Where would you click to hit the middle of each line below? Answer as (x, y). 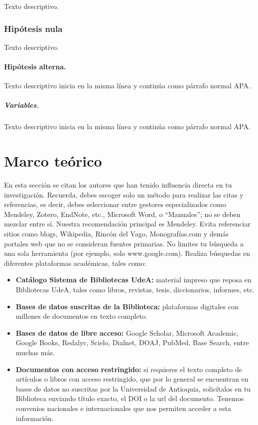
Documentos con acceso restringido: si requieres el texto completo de (129, 369)
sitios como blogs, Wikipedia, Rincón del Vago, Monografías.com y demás (116, 234)
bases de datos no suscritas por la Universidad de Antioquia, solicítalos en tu (133, 388)
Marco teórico (53, 161)
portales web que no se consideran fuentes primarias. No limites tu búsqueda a (124, 243)
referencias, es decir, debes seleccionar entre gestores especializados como (115, 204)
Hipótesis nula (33, 28)
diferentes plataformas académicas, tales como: (75, 263)
